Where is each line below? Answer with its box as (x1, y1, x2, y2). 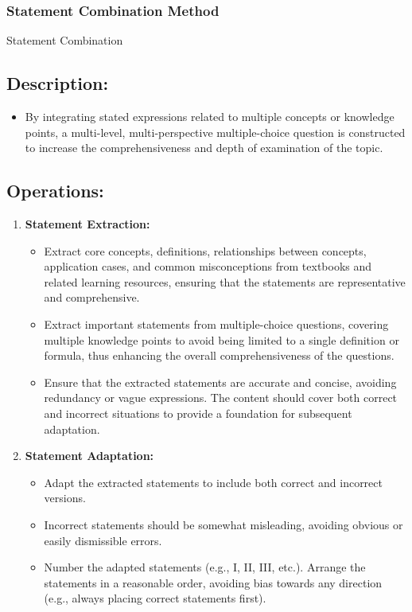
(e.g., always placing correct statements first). (44, 590, 266, 606)
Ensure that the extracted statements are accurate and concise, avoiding (44, 373, 397, 390)
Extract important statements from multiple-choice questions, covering (44, 315, 389, 332)
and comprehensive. (44, 289, 140, 306)
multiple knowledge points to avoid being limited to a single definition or (44, 331, 399, 348)
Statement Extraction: (25, 216, 150, 232)
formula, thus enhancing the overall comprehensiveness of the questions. (44, 347, 395, 364)
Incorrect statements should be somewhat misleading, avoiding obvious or (44, 516, 403, 532)
